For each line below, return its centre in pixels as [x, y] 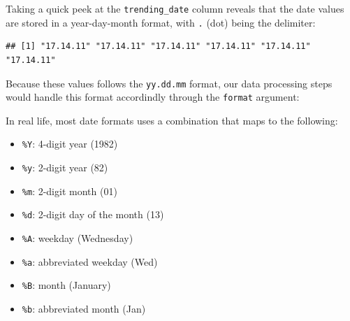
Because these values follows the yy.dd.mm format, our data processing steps [169, 83]
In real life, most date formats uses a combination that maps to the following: [172, 120]
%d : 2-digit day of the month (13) [93, 214]
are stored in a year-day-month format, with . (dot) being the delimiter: [161, 22]
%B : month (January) [66, 285]
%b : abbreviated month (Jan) [84, 308]
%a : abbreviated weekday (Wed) [90, 261]
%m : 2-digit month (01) [70, 191]
